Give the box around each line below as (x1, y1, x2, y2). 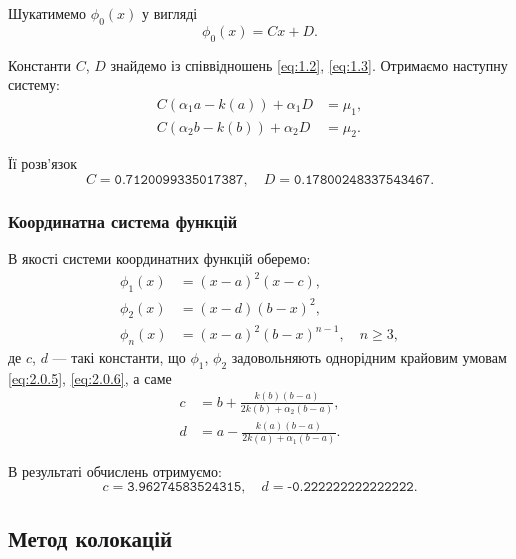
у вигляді (141, 3, 198, 23)
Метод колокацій (8, 522, 173, 553)
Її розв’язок (8, 153, 77, 174)
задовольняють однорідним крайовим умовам (231, 346, 507, 367)
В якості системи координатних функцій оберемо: (8, 248, 311, 269)
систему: (8, 74, 61, 95)
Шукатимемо (8, 3, 87, 23)
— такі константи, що (52, 346, 186, 367)
